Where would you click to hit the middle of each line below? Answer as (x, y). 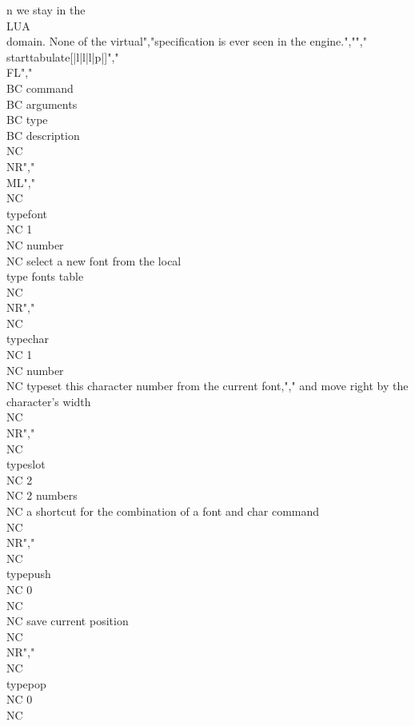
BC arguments (42, 104)
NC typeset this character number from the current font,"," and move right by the (207, 386)
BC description (43, 135)
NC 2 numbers (42, 495)
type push (29, 574)
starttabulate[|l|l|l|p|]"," (63, 56)
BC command (40, 88)
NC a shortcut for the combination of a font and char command (163, 511)
